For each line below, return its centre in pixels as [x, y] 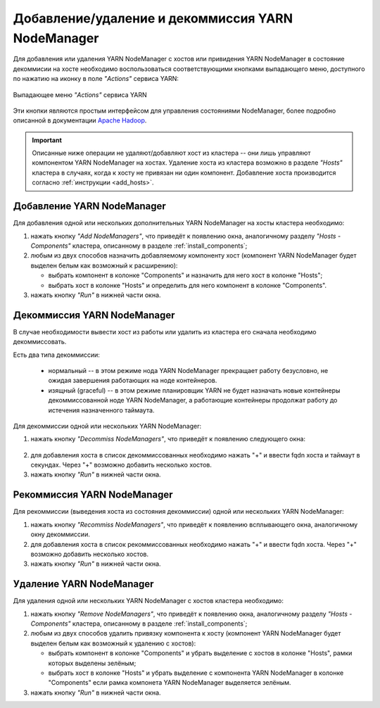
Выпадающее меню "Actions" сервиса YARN [80, 94]
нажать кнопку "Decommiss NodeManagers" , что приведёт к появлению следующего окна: [168, 439]
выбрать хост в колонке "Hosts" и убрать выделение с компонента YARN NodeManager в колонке [196, 673]
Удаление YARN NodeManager [83, 584]
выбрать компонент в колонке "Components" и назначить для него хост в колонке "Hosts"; [185, 275]
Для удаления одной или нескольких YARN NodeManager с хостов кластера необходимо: [148, 601]
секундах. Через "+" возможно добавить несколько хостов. [121, 465]
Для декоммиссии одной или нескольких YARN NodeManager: [107, 426]
